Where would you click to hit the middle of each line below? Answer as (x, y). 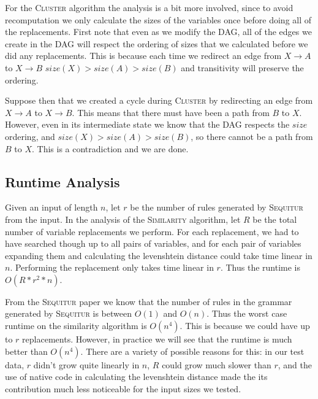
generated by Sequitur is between (68, 313)
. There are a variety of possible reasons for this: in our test (192, 351)
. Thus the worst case (247, 313)
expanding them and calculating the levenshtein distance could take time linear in (159, 255)
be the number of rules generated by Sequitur (217, 207)
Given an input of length (51, 207)
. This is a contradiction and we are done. (110, 148)
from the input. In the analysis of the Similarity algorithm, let (123, 219)
